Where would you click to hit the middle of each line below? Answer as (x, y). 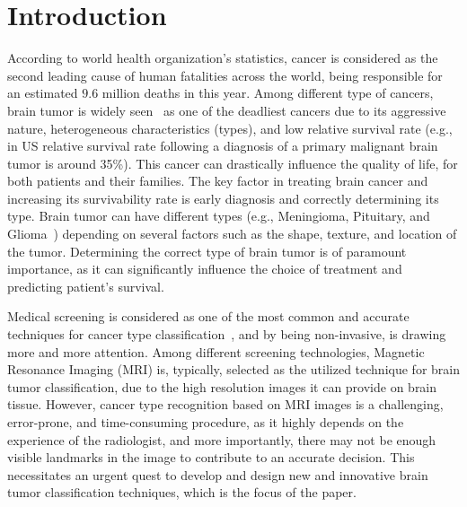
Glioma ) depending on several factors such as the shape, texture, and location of (232, 234)
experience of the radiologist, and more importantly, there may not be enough (222, 439)
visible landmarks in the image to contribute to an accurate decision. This (211, 457)
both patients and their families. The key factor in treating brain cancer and (218, 181)
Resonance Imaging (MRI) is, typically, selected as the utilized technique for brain (233, 369)
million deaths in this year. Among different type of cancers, (268, 93)
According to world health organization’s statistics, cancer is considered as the (223, 58)
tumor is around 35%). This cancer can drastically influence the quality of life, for (233, 163)
